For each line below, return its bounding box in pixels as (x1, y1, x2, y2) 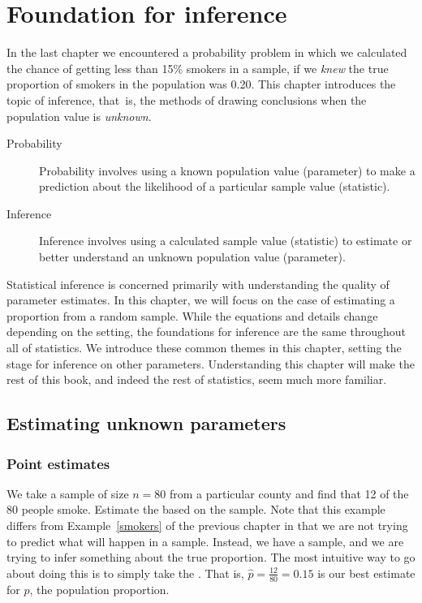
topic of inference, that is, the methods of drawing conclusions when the (6, 91, 367, 108)
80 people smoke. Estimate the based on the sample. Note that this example (6, 501, 385, 518)
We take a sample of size (6, 485, 129, 502)
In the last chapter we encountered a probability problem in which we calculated (6, 44, 407, 61)
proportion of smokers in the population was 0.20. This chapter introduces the (6, 75, 396, 93)
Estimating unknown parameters (6, 411, 286, 436)
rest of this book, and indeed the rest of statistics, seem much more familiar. (6, 371, 387, 388)
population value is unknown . (6, 107, 152, 124)
